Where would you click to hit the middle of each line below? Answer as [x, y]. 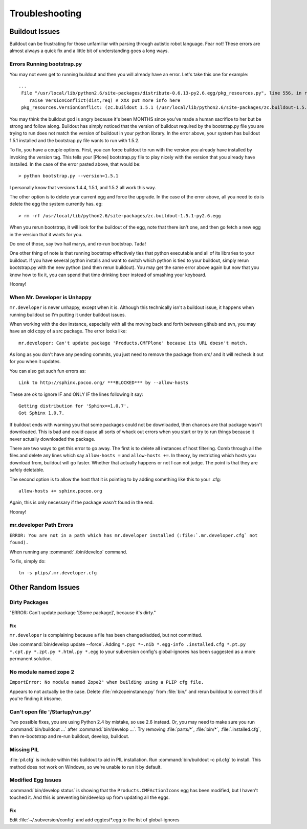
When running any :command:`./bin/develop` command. [68, 552]
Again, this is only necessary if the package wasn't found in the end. [82, 502]
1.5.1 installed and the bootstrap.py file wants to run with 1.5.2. [74, 140]
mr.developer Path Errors [41, 525]
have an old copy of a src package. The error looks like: [68, 331]
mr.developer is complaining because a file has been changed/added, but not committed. [106, 635]
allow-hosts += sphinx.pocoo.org [60, 491]
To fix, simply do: [28, 561]
